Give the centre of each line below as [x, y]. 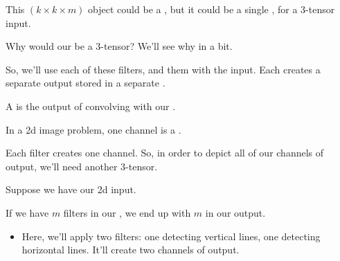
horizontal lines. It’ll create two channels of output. [131, 250]
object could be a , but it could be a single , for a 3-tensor [212, 9]
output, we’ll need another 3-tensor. [82, 166]
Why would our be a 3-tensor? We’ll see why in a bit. [119, 46]
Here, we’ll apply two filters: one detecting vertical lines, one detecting [171, 236]
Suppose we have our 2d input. [71, 189]
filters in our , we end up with [127, 212]
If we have [27, 212]
